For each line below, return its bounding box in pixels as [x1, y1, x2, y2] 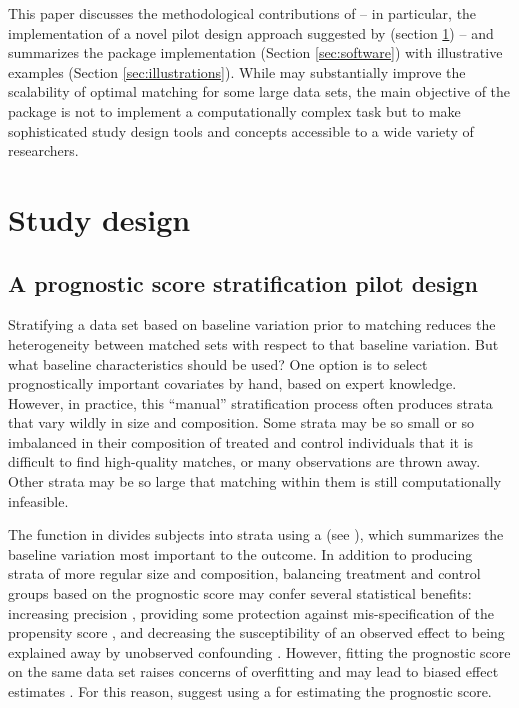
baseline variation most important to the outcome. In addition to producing [8, 543, 473, 564]
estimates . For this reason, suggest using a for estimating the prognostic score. [8, 681, 492, 702]
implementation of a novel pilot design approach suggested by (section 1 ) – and [8, 22, 494, 43]
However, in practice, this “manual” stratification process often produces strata [8, 392, 493, 413]
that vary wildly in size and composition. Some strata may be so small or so [8, 412, 475, 433]
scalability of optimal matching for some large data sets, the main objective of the [8, 81, 511, 102]
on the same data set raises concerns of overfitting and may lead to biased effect [8, 661, 499, 682]
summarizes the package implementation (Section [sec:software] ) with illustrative [8, 42, 503, 63]
